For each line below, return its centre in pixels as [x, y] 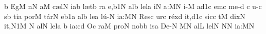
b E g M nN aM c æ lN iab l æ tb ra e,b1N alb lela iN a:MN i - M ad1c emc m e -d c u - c [133, 6]
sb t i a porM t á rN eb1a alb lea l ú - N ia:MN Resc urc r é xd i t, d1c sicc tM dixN [125, 16]
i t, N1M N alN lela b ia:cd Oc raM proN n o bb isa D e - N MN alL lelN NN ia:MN [129, 26]
